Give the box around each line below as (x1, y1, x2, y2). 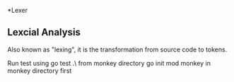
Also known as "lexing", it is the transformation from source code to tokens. (7, 45, 228, 54)
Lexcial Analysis (7, 26, 81, 38)
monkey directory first (7, 66, 72, 75)
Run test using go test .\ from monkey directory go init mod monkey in (7, 59, 211, 67)
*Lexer (7, 6, 28, 14)
